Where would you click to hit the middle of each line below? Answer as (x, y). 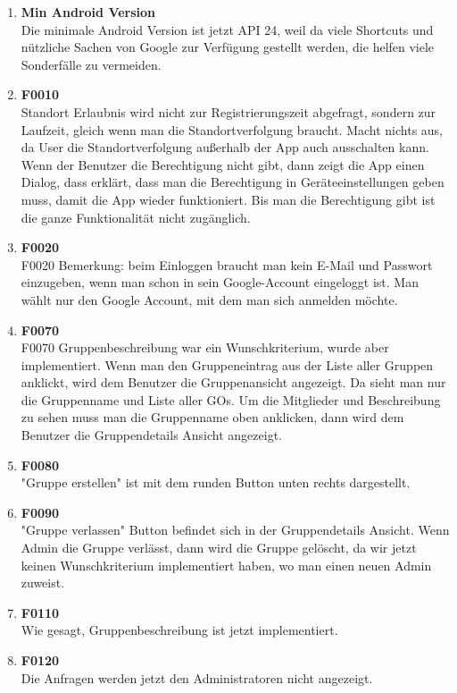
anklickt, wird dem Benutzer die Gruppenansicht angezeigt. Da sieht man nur (233, 382)
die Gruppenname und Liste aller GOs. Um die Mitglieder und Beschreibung (231, 399)
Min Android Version (88, 12)
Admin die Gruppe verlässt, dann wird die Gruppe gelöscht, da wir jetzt (219, 548)
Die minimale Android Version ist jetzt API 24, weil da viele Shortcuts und (227, 29)
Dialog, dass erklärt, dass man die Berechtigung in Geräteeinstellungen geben (233, 182)
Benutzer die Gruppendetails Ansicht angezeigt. (151, 435)
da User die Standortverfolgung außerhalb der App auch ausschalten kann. (225, 147)
